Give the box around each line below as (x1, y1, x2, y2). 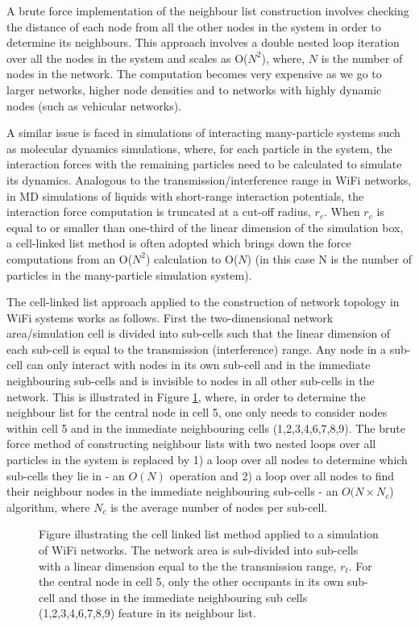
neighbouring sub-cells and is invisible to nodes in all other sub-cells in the (6, 372, 375, 389)
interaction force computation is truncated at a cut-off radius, (6, 203, 311, 220)
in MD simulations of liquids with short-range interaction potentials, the (6, 187, 364, 204)
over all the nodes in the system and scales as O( (6, 49, 248, 66)
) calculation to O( (146, 250, 239, 267)
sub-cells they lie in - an (6, 467, 125, 484)
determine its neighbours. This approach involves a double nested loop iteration (6, 34, 400, 51)
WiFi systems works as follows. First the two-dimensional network (6, 309, 334, 326)
